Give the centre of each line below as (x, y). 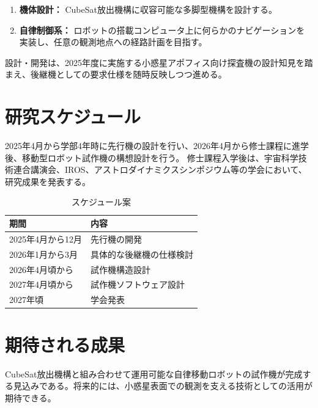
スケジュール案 (101, 202)
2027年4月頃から (41, 284)
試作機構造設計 (120, 269)
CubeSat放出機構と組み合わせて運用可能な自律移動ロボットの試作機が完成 (154, 373)
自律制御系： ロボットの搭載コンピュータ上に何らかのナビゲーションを (162, 30)
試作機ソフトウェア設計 (138, 284)
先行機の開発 (116, 239)
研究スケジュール (73, 116)
